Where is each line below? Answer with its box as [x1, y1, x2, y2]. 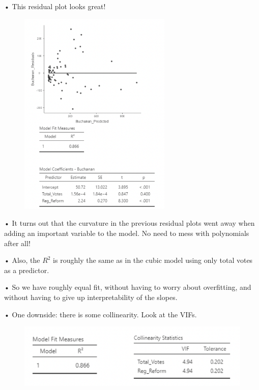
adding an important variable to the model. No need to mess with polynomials [4, 228, 249, 238]
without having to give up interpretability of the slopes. [4, 292, 178, 303]
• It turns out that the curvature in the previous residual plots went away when [4, 218, 255, 228]
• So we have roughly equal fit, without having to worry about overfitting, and [4, 282, 251, 292]
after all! [4, 237, 31, 248]
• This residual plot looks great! [4, 1, 106, 11]
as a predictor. [4, 264, 49, 275]
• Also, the [4, 255, 40, 265]
